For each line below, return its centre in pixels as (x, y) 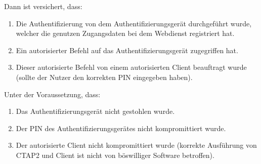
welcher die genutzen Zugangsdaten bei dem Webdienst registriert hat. (125, 33)
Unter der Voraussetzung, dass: (52, 94)
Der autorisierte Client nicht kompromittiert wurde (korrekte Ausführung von (136, 145)
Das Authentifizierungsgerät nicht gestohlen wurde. (95, 111)
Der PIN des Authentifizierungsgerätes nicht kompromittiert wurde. (121, 128)
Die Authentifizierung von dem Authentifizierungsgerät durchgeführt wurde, (134, 23)
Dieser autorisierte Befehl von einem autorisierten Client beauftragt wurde (131, 67)
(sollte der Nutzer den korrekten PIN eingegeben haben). (104, 77)
